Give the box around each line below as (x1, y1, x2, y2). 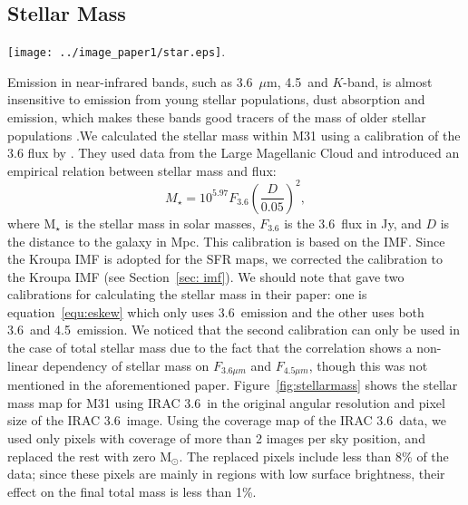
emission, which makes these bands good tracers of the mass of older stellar (7, 108, 426, 127)
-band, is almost (343, 72, 433, 91)
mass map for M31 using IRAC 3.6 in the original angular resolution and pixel (7, 393, 445, 412)
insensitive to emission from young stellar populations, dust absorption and (7, 90, 425, 109)
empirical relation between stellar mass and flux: (7, 160, 277, 180)
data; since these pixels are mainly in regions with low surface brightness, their (7, 464, 445, 483)
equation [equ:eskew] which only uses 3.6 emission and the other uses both (7, 302, 424, 321)
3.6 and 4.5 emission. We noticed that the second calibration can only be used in (7, 320, 460, 339)
